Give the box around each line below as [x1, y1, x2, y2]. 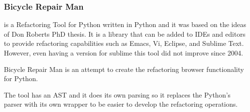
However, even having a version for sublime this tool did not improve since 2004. [4, 48, 243, 57]
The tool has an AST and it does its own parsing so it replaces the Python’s [4, 89, 231, 99]
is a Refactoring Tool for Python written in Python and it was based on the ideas [4, 19, 246, 29]
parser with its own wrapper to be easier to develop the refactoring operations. [4, 99, 238, 109]
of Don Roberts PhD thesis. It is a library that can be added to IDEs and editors [4, 28, 246, 39]
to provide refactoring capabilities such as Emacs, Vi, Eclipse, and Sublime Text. [4, 38, 244, 48]
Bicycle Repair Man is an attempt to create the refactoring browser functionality [4, 64, 244, 74]
